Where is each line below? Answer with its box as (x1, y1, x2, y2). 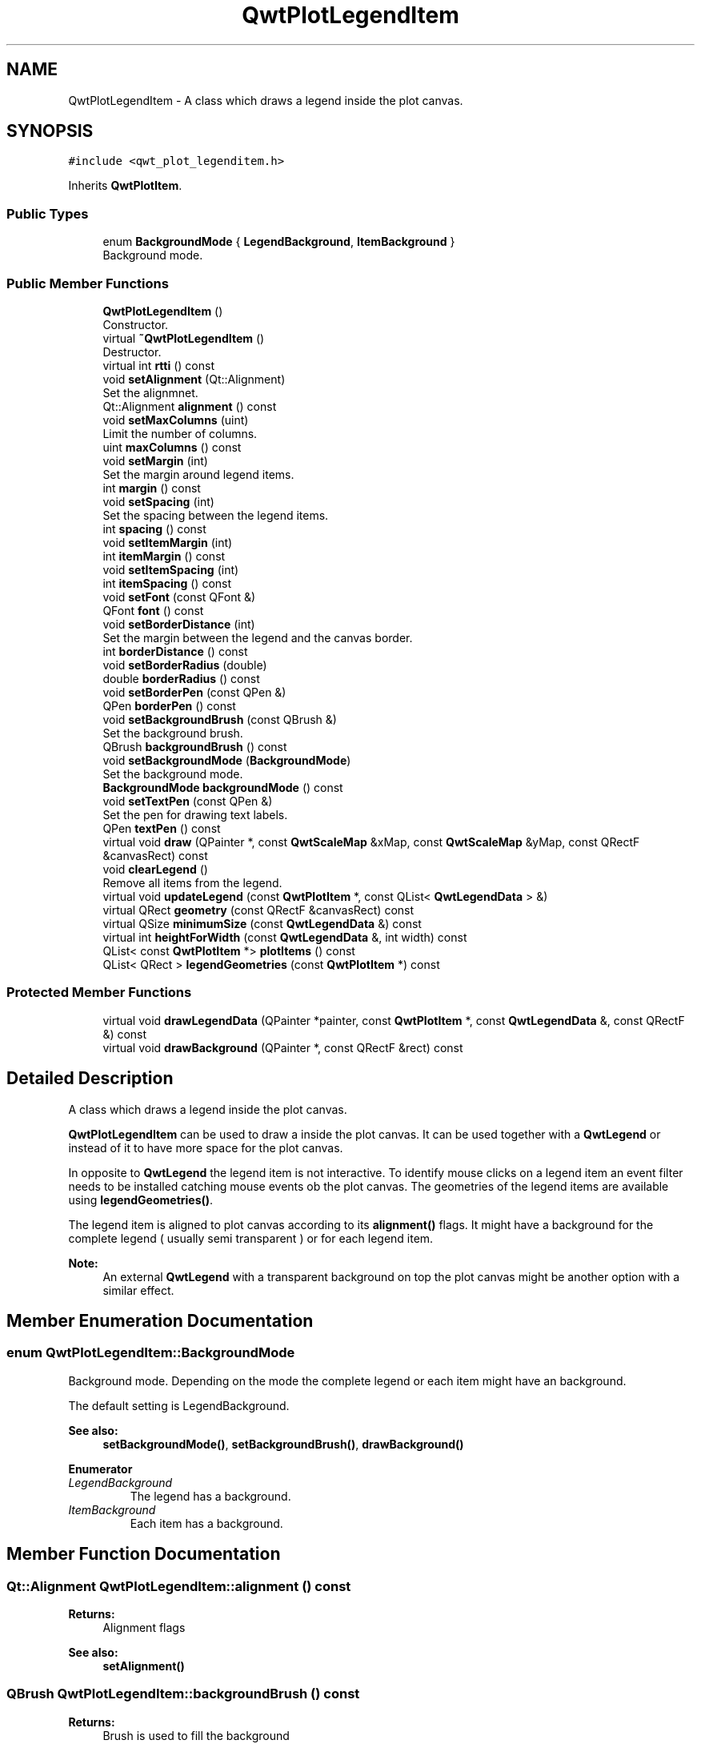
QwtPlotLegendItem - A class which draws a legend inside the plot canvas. (68, 93, 463, 107)
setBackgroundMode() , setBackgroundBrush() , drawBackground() (102, 1437, 464, 1451)
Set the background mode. (102, 766, 243, 781)
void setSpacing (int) (102, 494, 214, 508)
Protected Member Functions (6, 984, 192, 1001)
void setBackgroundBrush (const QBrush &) (102, 712, 337, 726)
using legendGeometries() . (68, 1192, 214, 1207)
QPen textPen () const (102, 821, 221, 835)
